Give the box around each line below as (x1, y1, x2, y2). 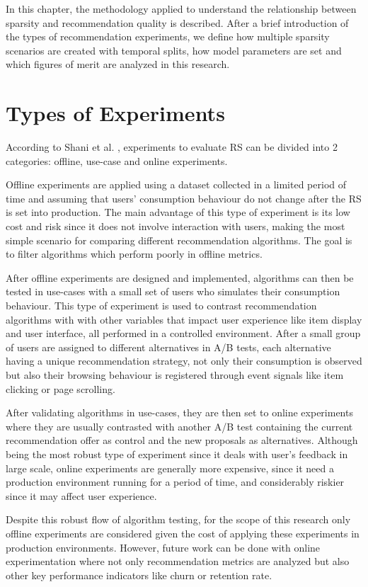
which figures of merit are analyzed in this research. (6, 57, 230, 72)
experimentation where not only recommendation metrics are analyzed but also (6, 554, 350, 569)
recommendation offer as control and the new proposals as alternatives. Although (6, 433, 358, 448)
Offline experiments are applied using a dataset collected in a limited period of (6, 177, 347, 192)
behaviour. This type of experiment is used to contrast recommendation (6, 298, 317, 313)
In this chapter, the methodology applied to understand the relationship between (6, 1, 357, 16)
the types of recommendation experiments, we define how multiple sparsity (6, 29, 330, 44)
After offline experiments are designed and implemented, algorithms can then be (6, 270, 354, 285)
